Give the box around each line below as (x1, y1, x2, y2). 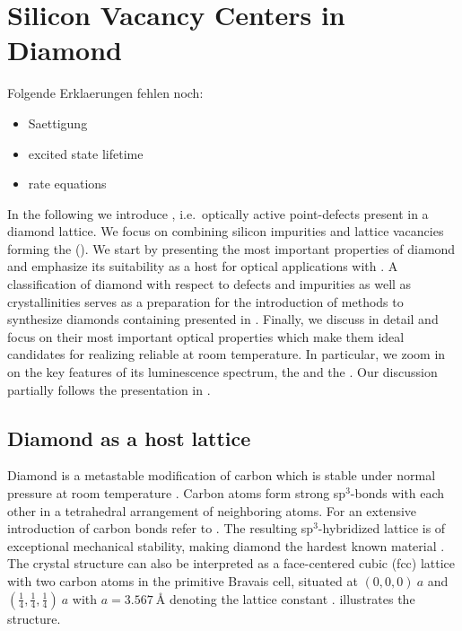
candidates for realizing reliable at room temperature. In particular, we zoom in (7, 345, 446, 364)
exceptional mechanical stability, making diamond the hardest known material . (7, 536, 445, 555)
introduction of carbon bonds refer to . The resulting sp (7, 519, 314, 538)
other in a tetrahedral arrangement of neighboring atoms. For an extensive (7, 501, 417, 520)
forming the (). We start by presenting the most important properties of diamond (7, 239, 456, 258)
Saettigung (28, 113, 88, 132)
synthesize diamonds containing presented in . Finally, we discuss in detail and (7, 310, 439, 329)
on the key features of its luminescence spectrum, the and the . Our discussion (7, 363, 438, 381)
